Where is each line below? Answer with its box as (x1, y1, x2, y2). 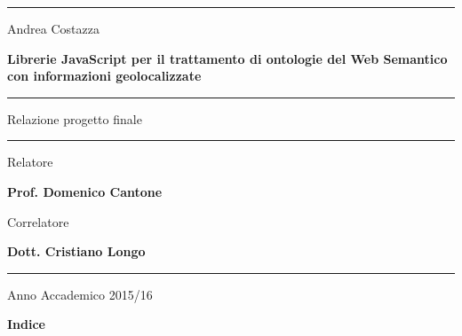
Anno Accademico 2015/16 (7, 285, 153, 303)
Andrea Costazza (7, 20, 100, 37)
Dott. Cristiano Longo (7, 242, 146, 261)
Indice (7, 315, 45, 333)
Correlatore (7, 212, 69, 231)
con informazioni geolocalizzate (7, 66, 202, 85)
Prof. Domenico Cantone (7, 182, 163, 200)
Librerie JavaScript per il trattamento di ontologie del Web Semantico (7, 49, 448, 67)
